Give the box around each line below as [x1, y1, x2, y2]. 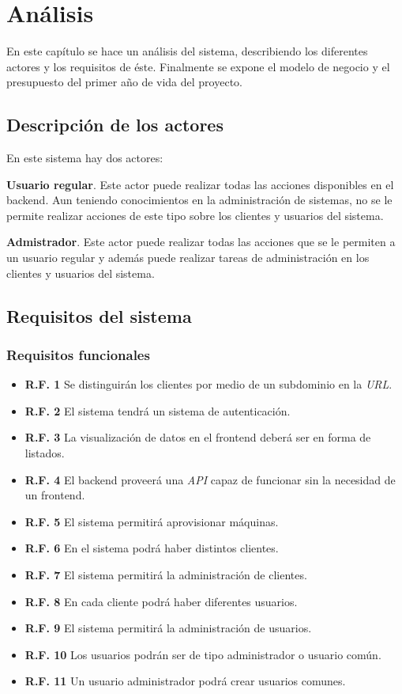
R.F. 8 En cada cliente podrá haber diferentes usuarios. [24, 593, 298, 609]
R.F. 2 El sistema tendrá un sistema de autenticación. [24, 402, 291, 419]
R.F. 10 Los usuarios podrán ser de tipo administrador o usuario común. [24, 646, 381, 662]
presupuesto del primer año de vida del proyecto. [6, 74, 242, 90]
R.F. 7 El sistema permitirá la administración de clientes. [24, 567, 307, 583]
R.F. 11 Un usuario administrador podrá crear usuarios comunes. [24, 673, 346, 689]
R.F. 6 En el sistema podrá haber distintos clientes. [24, 540, 279, 556]
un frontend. [24, 487, 85, 503]
